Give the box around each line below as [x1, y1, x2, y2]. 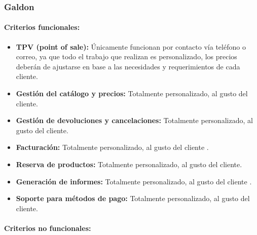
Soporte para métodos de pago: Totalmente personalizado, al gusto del [16, 193, 250, 204]
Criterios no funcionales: [4, 222, 91, 233]
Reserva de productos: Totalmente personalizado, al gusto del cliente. [16, 159, 242, 169]
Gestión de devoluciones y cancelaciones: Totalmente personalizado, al [16, 115, 253, 126]
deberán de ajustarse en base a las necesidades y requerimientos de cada [16, 61, 240, 71]
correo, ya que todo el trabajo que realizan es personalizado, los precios [16, 51, 237, 62]
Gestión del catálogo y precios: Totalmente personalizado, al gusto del [16, 88, 248, 99]
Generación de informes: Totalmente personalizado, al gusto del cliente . [16, 176, 252, 186]
